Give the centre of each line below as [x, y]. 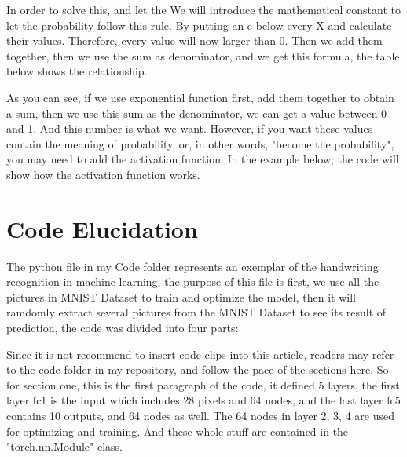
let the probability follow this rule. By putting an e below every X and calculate [199, 25]
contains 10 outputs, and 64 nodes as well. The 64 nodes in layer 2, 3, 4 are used [201, 415]
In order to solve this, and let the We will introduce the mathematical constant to [203, 9]
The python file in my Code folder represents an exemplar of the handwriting [192, 266]
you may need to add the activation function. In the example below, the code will [203, 159]
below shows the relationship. [77, 71]
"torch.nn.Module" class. [64, 446]
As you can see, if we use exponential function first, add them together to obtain [200, 97]
